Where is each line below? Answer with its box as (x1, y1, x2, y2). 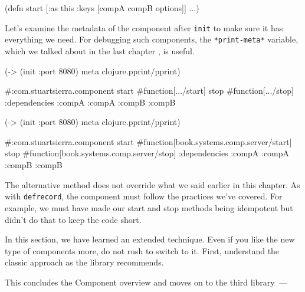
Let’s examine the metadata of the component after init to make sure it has (5, 21, 283, 34)
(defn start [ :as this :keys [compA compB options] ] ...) (5, 2, 199, 14)
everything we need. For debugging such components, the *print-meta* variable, (5, 33, 299, 45)
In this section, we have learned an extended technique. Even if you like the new (5, 233, 295, 245)
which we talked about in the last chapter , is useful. (5, 44, 195, 57)
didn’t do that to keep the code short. (5, 213, 142, 225)
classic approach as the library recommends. (5, 256, 164, 268)
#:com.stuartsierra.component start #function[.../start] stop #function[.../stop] (5, 84, 294, 97)
